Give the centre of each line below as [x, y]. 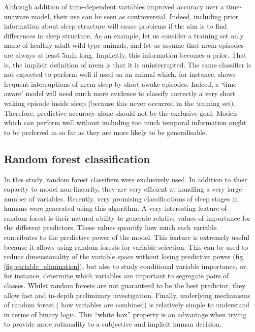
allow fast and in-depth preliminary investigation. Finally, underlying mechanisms [127, 295]
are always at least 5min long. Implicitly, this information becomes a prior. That [125, 54]
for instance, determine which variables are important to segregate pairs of [116, 276]
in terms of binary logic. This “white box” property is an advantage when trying [125, 314]
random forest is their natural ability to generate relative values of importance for [127, 217]
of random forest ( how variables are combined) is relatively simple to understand [127, 305]
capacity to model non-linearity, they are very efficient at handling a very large [123, 189]
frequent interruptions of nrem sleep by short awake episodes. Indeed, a [112, 83]
